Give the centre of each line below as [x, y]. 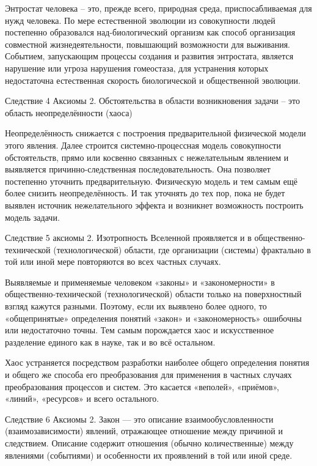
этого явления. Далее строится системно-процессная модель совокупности [143, 145]
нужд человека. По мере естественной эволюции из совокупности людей [140, 20]
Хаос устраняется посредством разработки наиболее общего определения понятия [157, 362]
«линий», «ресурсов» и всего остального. [82, 398]
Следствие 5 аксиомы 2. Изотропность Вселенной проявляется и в [128, 238]
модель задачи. [32, 217]
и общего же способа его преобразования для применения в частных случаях [148, 375]
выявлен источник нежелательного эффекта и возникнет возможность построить [154, 205]
